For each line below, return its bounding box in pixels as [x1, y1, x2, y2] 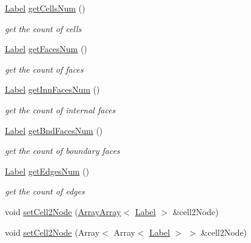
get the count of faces [5, 62, 84, 75]
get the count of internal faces [5, 103, 116, 116]
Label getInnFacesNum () [5, 83, 100, 96]
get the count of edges [5, 185, 85, 198]
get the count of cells [5, 22, 82, 35]
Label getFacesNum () [5, 42, 87, 55]
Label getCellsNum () [5, 2, 85, 14]
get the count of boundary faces [5, 144, 120, 157]
